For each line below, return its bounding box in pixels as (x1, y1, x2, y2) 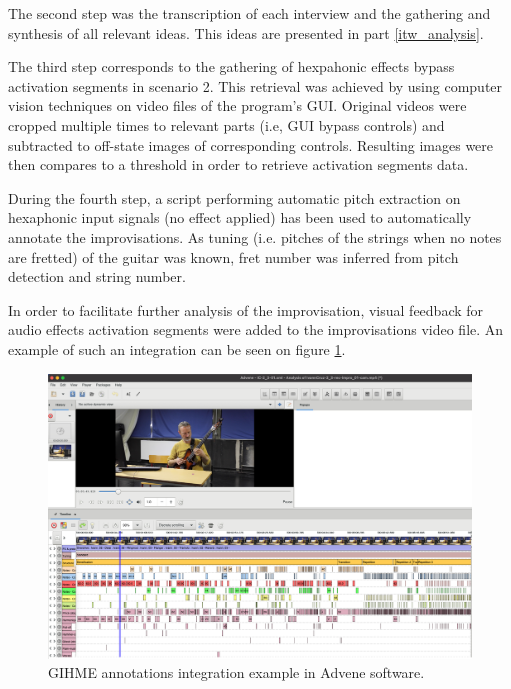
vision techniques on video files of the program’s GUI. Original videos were (8, 95, 467, 116)
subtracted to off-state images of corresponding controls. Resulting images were (8, 134, 494, 155)
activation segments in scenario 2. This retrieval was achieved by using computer (8, 75, 503, 96)
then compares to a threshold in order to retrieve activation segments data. (8, 154, 469, 175)
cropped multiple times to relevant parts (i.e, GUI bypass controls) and (8, 114, 445, 135)
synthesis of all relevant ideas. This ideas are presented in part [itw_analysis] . (8, 22, 484, 43)
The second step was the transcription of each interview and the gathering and (8, 3, 491, 23)
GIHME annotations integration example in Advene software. (48, 662, 425, 683)
